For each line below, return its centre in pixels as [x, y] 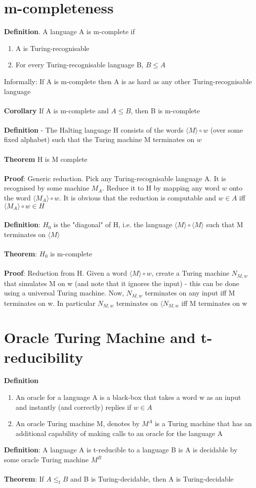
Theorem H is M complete [46, 159]
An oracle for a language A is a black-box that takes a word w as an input [128, 397]
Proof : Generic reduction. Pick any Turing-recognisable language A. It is [115, 178]
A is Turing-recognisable [52, 48]
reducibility [44, 357]
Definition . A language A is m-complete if [69, 31]
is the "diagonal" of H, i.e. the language [113, 224]
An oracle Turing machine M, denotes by [78, 423]
